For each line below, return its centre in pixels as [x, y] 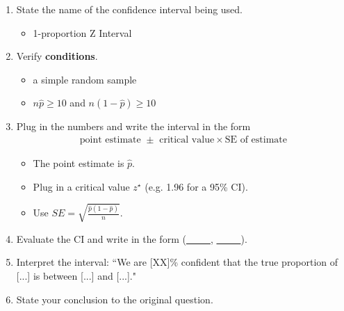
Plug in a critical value [81, 186]
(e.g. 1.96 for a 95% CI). [196, 186]
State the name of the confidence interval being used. [130, 9]
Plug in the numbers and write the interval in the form [133, 126]
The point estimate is [79, 163]
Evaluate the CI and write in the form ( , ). [132, 238]
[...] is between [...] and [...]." [76, 275]
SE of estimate [256, 139]
